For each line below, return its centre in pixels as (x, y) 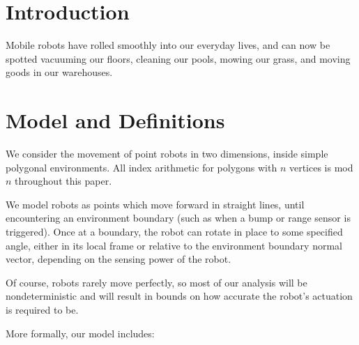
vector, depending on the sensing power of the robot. (119, 259)
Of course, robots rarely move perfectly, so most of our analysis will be (156, 282)
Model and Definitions (115, 120)
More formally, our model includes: (80, 333)
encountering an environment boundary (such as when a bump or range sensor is (178, 218)
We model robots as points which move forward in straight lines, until (155, 204)
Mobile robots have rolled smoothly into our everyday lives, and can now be (168, 45)
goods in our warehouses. (59, 72)
